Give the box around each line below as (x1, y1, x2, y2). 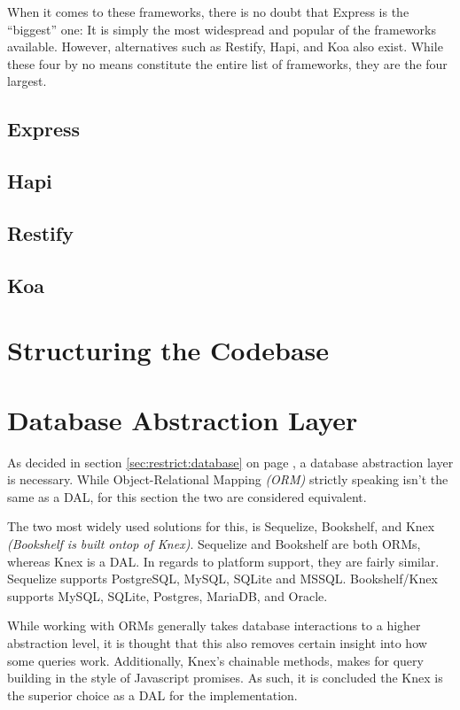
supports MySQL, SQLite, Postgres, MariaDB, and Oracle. (7, 586, 328, 605)
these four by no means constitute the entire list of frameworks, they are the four (7, 54, 448, 73)
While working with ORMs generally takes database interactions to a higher (7, 616, 421, 635)
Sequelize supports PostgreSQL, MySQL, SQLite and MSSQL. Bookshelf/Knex (7, 569, 438, 588)
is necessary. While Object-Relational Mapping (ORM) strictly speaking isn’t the (7, 470, 448, 489)
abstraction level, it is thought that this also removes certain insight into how (7, 633, 427, 652)
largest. (7, 72, 47, 90)
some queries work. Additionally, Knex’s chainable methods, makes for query (7, 651, 424, 669)
